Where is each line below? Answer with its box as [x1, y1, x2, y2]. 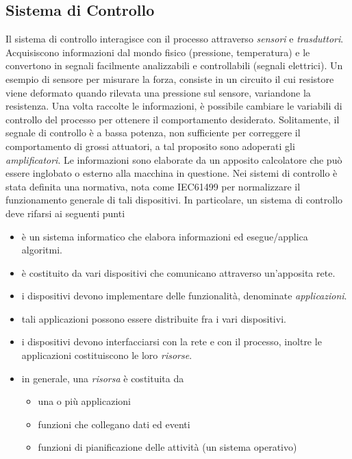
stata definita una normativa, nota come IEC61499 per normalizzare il [5, 179, 301, 193]
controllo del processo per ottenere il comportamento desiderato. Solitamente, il [5, 112, 340, 126]
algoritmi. [21, 243, 62, 257]
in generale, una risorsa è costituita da [21, 371, 184, 385]
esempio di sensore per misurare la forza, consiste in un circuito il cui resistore [5, 71, 334, 86]
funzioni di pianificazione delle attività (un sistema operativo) [38, 440, 297, 454]
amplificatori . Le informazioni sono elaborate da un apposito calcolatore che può [5, 152, 342, 166]
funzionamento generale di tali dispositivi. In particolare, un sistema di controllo [5, 193, 343, 207]
